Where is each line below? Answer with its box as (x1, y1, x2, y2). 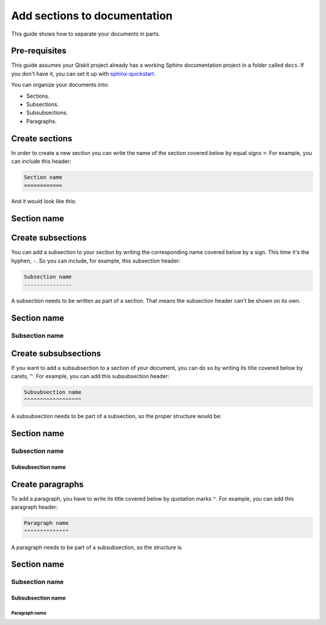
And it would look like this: (11, 198, 77, 205)
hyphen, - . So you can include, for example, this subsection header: (11, 257, 181, 264)
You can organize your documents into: (11, 81, 109, 89)
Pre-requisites (11, 46, 66, 56)
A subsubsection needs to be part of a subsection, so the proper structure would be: (11, 413, 222, 420)
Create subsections (11, 233, 87, 243)
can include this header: (11, 157, 72, 165)
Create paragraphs (11, 479, 84, 489)
